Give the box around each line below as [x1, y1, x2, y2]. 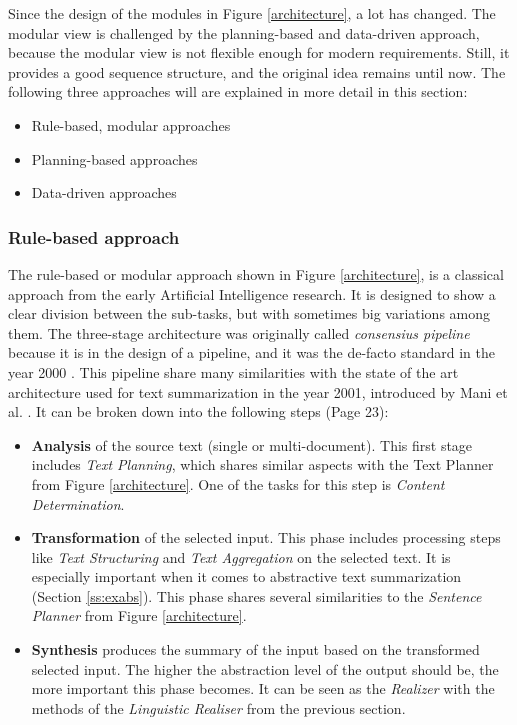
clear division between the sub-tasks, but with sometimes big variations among [8, 303, 491, 324]
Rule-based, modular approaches [31, 114, 231, 135]
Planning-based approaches [31, 148, 198, 169]
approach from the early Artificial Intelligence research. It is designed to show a [8, 283, 496, 304]
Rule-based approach [8, 224, 180, 249]
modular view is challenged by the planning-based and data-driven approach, [8, 22, 480, 43]
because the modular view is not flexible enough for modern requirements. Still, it [8, 42, 510, 63]
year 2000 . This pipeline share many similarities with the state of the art [8, 361, 459, 382]
